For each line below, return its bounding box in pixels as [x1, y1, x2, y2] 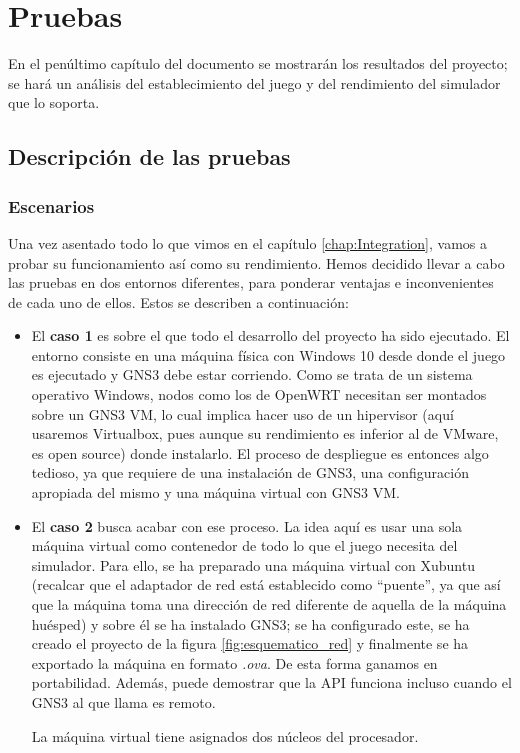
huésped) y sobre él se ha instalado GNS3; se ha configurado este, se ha [31, 613, 470, 634]
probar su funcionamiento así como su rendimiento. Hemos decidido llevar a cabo [8, 252, 505, 273]
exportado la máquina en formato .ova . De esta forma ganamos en [31, 652, 438, 673]
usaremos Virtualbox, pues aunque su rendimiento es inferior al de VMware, [31, 423, 499, 444]
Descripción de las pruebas [8, 141, 291, 172]
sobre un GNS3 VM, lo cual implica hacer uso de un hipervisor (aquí [31, 403, 454, 424]
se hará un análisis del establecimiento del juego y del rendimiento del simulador [8, 72, 501, 93]
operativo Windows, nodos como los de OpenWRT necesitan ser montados [31, 384, 487, 405]
